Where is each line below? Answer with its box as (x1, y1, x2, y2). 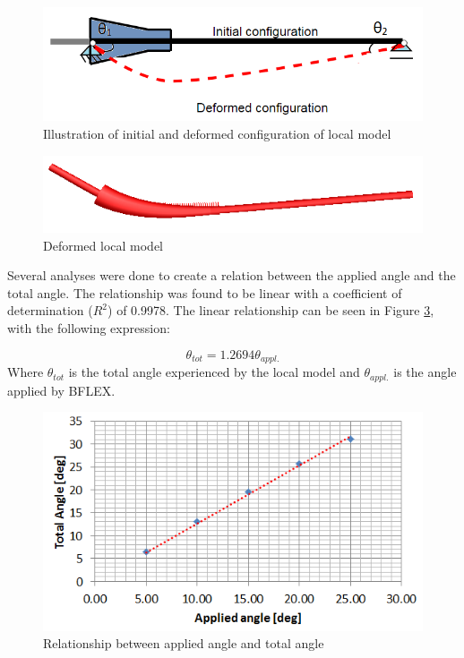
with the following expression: (7, 319, 170, 338)
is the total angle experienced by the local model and (68, 363, 360, 381)
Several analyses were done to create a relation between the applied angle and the (7, 266, 456, 285)
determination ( (7, 301, 93, 320)
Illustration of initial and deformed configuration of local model (43, 124, 391, 142)
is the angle (393, 363, 457, 381)
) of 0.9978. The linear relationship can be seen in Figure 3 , (107, 301, 434, 320)
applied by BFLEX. (7, 380, 116, 399)
